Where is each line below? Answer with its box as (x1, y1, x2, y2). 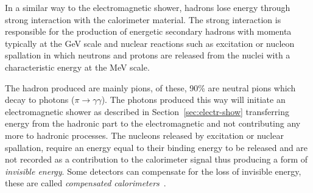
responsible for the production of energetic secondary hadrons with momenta (5, 25, 292, 38)
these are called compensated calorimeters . (5, 177, 166, 189)
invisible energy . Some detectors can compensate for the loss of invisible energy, (5, 164, 301, 177)
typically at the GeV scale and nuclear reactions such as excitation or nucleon (5, 37, 295, 49)
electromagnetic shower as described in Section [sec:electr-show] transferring (5, 105, 289, 118)
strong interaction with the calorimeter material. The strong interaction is (5, 13, 281, 26)
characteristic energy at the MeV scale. (5, 60, 150, 73)
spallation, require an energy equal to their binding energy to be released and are (5, 141, 308, 153)
